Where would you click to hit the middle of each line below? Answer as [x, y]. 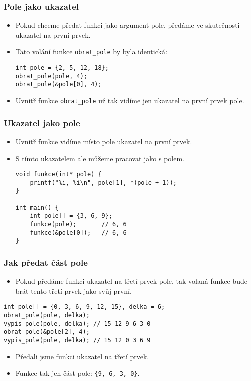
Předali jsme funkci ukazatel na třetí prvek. [82, 356]
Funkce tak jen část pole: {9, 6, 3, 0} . [78, 373]
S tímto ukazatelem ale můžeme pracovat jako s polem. [100, 158]
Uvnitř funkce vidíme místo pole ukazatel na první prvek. [104, 141]
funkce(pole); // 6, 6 [78, 224]
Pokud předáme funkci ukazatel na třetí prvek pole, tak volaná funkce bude [131, 281]
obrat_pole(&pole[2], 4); [47, 332]
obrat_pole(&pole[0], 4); [59, 85]
